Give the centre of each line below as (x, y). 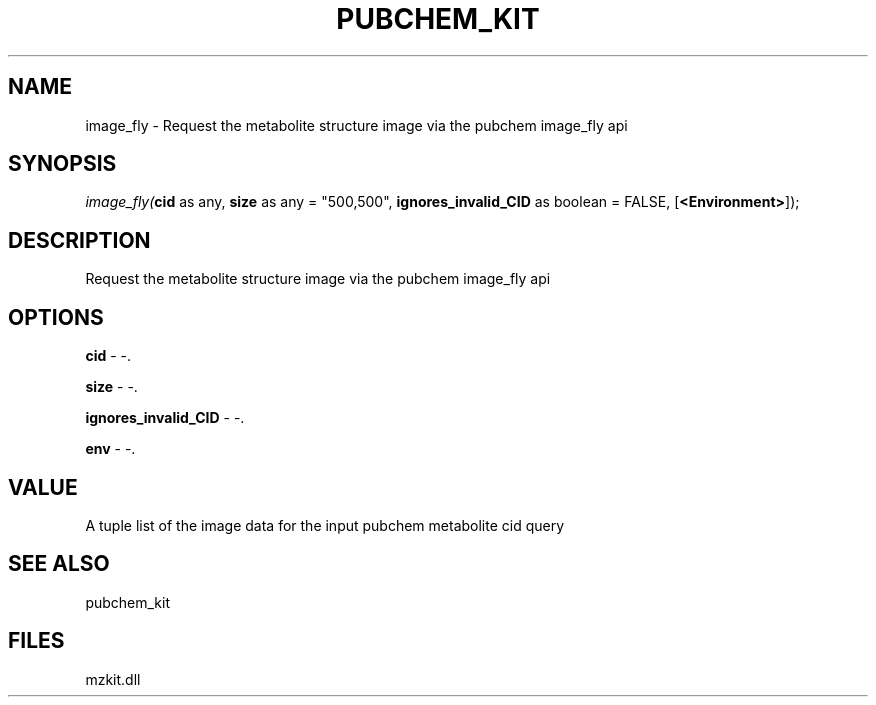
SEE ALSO (59, 564)
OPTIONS (56, 317)
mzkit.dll (113, 679)
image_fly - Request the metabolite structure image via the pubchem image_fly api (356, 125)
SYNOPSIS (62, 164)
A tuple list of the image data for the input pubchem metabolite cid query (325, 525)
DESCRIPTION (79, 240)
